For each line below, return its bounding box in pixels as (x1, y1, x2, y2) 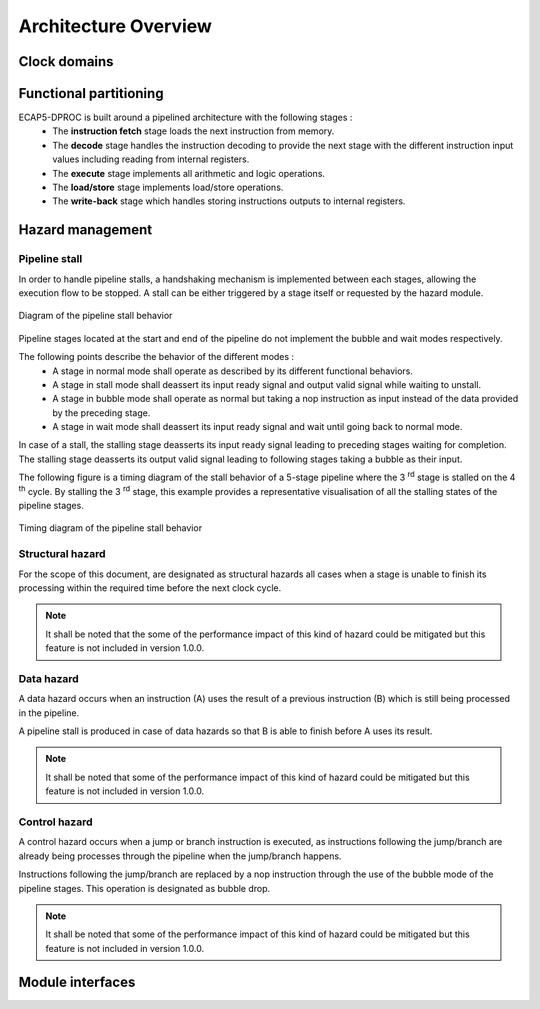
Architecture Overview (18, 15, 212, 37)
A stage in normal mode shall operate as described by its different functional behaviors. (52, 365, 414, 377)
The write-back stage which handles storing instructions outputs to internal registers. (52, 195, 406, 207)
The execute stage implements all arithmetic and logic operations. (52, 167, 325, 179)
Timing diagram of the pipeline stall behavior (18, 522, 203, 534)
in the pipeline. (18, 706, 80, 719)
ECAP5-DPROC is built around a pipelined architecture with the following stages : (18, 111, 353, 124)
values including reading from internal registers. (52, 153, 250, 165)
